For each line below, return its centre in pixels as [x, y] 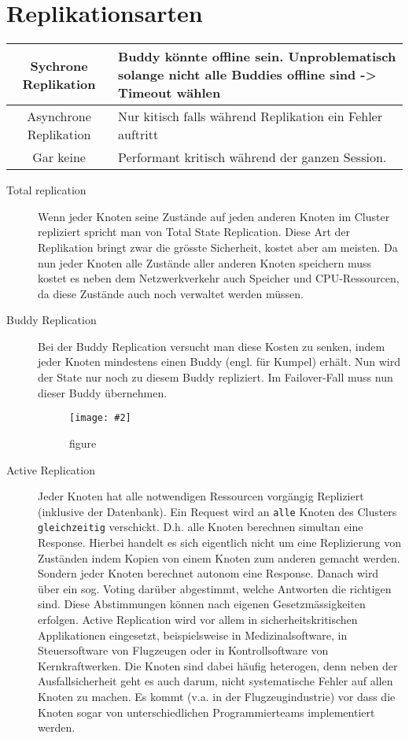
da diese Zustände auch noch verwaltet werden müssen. [171, 293]
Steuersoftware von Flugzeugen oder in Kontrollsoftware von [183, 650]
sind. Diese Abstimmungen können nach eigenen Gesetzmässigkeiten [202, 604]
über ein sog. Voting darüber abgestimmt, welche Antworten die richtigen [215, 588]
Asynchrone [59, 116]
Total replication [46, 190]
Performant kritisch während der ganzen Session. [252, 157]
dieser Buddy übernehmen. [103, 392]
